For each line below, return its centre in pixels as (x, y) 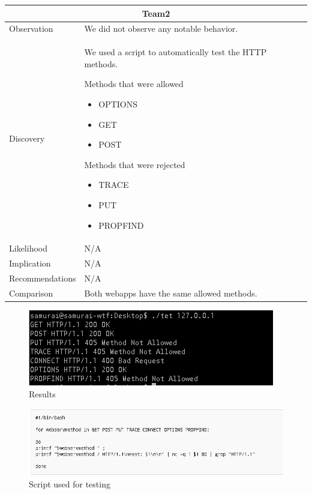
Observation (31, 29)
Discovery (27, 138)
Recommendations (43, 278)
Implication (30, 263)
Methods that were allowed (134, 84)
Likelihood (28, 248)
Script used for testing (70, 484)
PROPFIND (121, 225)
